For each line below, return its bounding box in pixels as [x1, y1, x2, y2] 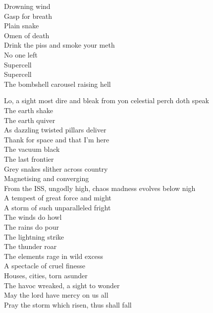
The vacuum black [4, 144, 60, 154]
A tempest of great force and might [4, 192, 111, 203]
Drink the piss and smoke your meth [4, 40, 115, 50]
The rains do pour [4, 222, 59, 232]
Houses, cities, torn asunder [4, 270, 88, 281]
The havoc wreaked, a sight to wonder [4, 280, 120, 290]
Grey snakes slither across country [4, 163, 108, 174]
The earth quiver [4, 115, 55, 125]
